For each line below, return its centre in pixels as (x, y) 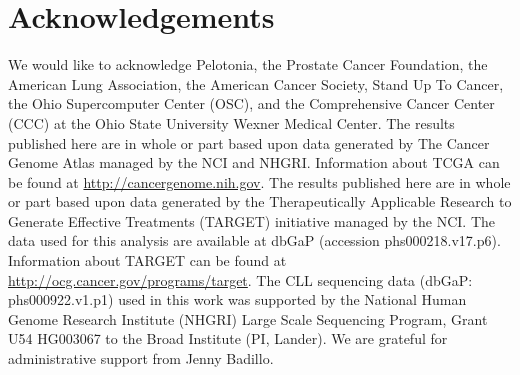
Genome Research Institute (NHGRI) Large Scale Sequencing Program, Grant (248, 318)
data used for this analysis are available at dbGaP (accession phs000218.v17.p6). (254, 240)
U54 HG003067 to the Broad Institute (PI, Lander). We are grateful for (228, 338)
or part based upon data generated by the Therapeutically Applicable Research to (260, 201)
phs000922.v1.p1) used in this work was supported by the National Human (237, 299)
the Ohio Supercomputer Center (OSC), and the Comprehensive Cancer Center (251, 103)
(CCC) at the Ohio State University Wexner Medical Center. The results (231, 122)
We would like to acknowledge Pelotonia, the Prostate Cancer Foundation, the (248, 64)
